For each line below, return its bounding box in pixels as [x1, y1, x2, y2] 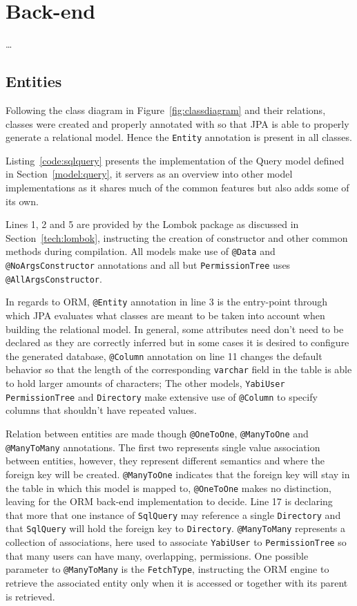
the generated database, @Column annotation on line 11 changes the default [6, 348, 322, 363]
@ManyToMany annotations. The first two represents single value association [6, 439, 320, 454]
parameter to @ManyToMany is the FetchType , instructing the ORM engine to [6, 562, 329, 576]
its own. [6, 193, 39, 208]
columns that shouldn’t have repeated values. [6, 403, 197, 417]
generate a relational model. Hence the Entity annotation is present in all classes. [6, 130, 352, 144]
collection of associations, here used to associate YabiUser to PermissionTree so [6, 535, 347, 549]
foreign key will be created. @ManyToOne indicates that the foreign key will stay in [6, 466, 350, 481]
